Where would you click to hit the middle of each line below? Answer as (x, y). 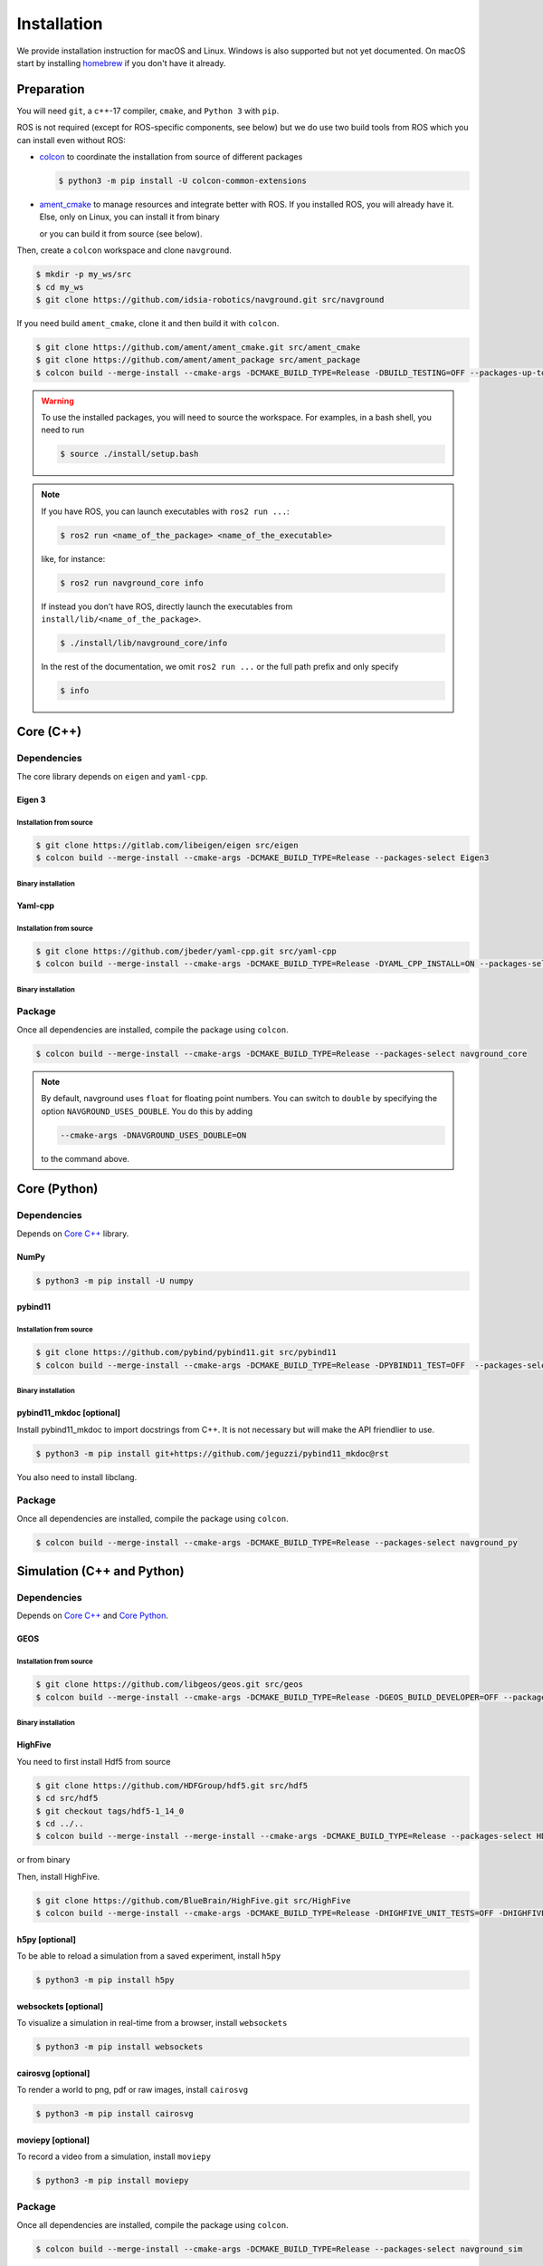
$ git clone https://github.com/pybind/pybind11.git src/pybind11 (186, 1352)
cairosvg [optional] (53, 2073)
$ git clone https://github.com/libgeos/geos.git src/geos (169, 1685)
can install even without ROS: (71, 140)
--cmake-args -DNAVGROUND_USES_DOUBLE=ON (153, 1135)
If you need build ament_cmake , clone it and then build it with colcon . (148, 323)
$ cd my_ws (60, 287)
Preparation (51, 89)
